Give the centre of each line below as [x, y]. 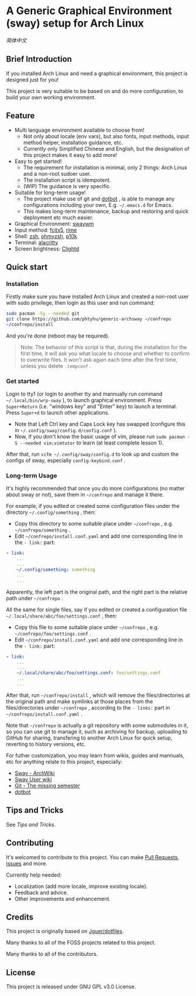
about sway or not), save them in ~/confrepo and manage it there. [85, 494]
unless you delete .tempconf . [56, 366]
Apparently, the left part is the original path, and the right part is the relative [97, 591]
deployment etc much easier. [58, 217]
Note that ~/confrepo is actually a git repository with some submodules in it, [97, 725]
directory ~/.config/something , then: [51, 512]
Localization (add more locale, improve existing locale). [81, 886]
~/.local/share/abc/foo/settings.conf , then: [61, 616]
